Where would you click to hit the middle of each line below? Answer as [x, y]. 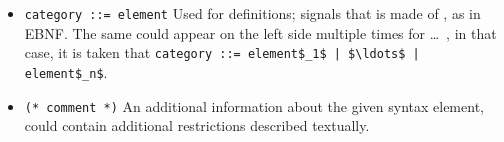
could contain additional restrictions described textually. [197, 125]
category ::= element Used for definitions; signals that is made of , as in [252, 13]
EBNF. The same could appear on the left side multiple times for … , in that [260, 32]
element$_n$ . [66, 71]
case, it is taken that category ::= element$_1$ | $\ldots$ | [222, 52]
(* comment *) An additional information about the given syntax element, [254, 105]
